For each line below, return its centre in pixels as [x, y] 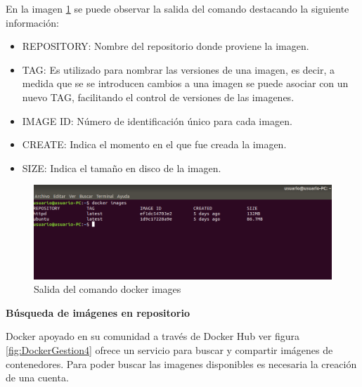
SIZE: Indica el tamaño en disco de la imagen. [122, 168]
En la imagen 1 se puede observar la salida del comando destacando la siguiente [177, 8]
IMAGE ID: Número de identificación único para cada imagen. [157, 120]
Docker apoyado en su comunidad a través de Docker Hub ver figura [153, 336]
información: [32, 22]
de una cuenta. [37, 378]
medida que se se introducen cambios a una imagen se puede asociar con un [185, 83]
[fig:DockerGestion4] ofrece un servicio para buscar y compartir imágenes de [169, 350]
